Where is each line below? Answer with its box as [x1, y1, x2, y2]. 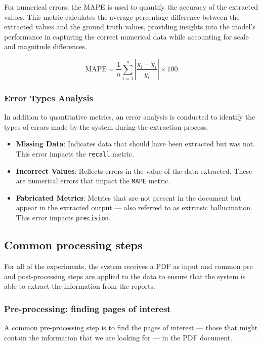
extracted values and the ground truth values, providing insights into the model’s [4, 21, 255, 32]
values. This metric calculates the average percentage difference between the [4, 11, 240, 22]
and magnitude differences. [4, 41, 87, 52]
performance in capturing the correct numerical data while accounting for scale [4, 31, 249, 42]
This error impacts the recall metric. [16, 148, 134, 159]
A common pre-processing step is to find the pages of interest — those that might [4, 322, 258, 332]
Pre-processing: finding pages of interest [4, 302, 171, 315]
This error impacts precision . [16, 212, 111, 223]
